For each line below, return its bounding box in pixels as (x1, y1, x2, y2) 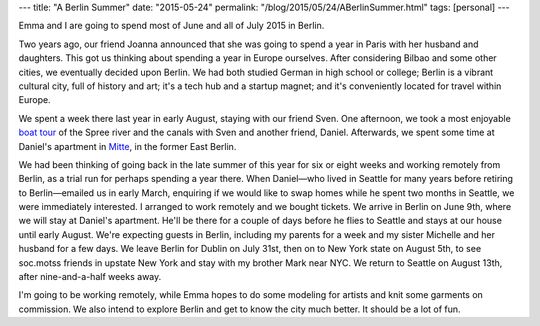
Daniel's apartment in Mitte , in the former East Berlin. (18, 140, 237, 152)
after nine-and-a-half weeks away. (18, 271, 162, 283)
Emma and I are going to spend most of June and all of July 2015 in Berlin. (18, 20, 325, 32)
